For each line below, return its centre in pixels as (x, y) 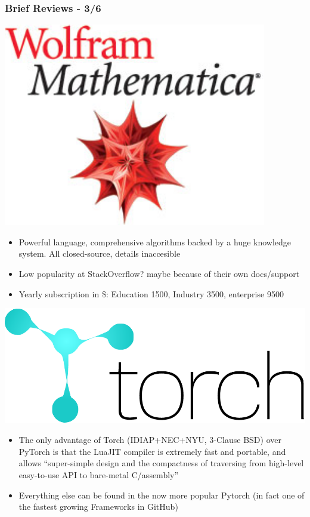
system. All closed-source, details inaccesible (100, 253)
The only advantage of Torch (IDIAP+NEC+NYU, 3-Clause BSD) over (150, 440)
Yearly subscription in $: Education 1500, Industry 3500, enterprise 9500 (151, 293)
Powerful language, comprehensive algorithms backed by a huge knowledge (155, 241)
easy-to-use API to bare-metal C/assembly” (99, 475)
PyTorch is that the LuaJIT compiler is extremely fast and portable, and (152, 451)
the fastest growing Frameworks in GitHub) (98, 507)
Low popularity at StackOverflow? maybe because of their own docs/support (159, 273)
